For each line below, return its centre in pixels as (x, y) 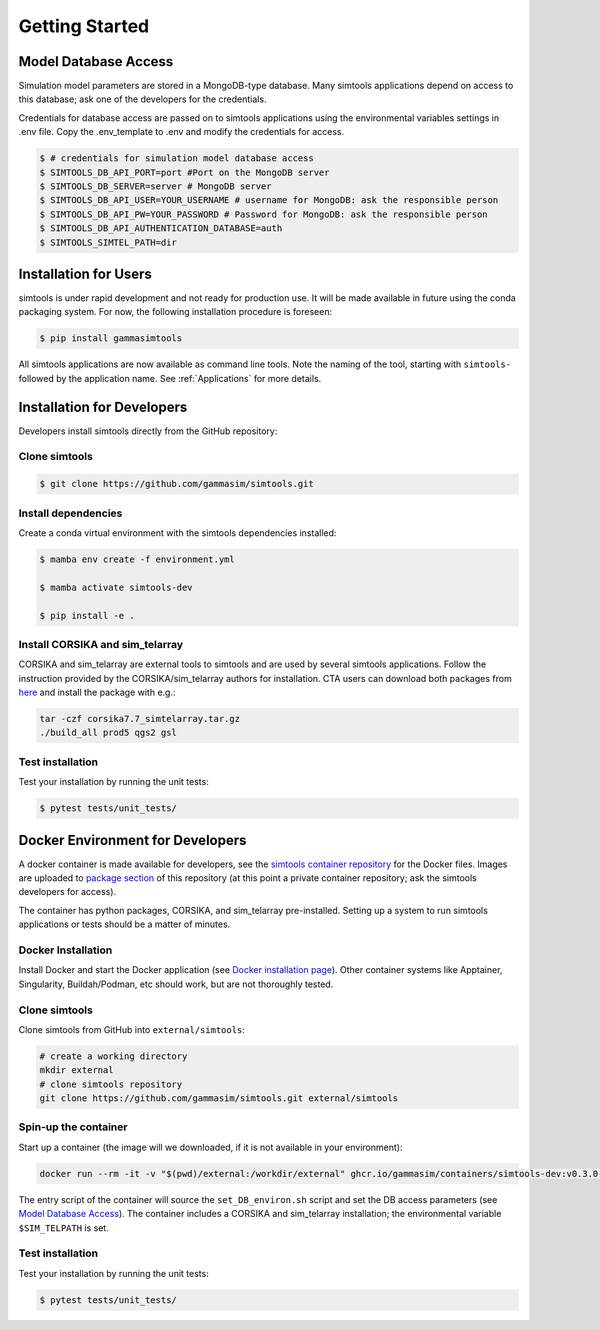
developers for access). (67, 892)
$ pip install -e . (87, 615)
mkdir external (76, 1070)
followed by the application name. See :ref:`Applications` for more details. (170, 378)
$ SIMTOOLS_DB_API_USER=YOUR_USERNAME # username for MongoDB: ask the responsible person (269, 200)
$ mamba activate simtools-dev (116, 587)
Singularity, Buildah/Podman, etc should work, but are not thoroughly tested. (176, 984)
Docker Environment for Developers (132, 840)
